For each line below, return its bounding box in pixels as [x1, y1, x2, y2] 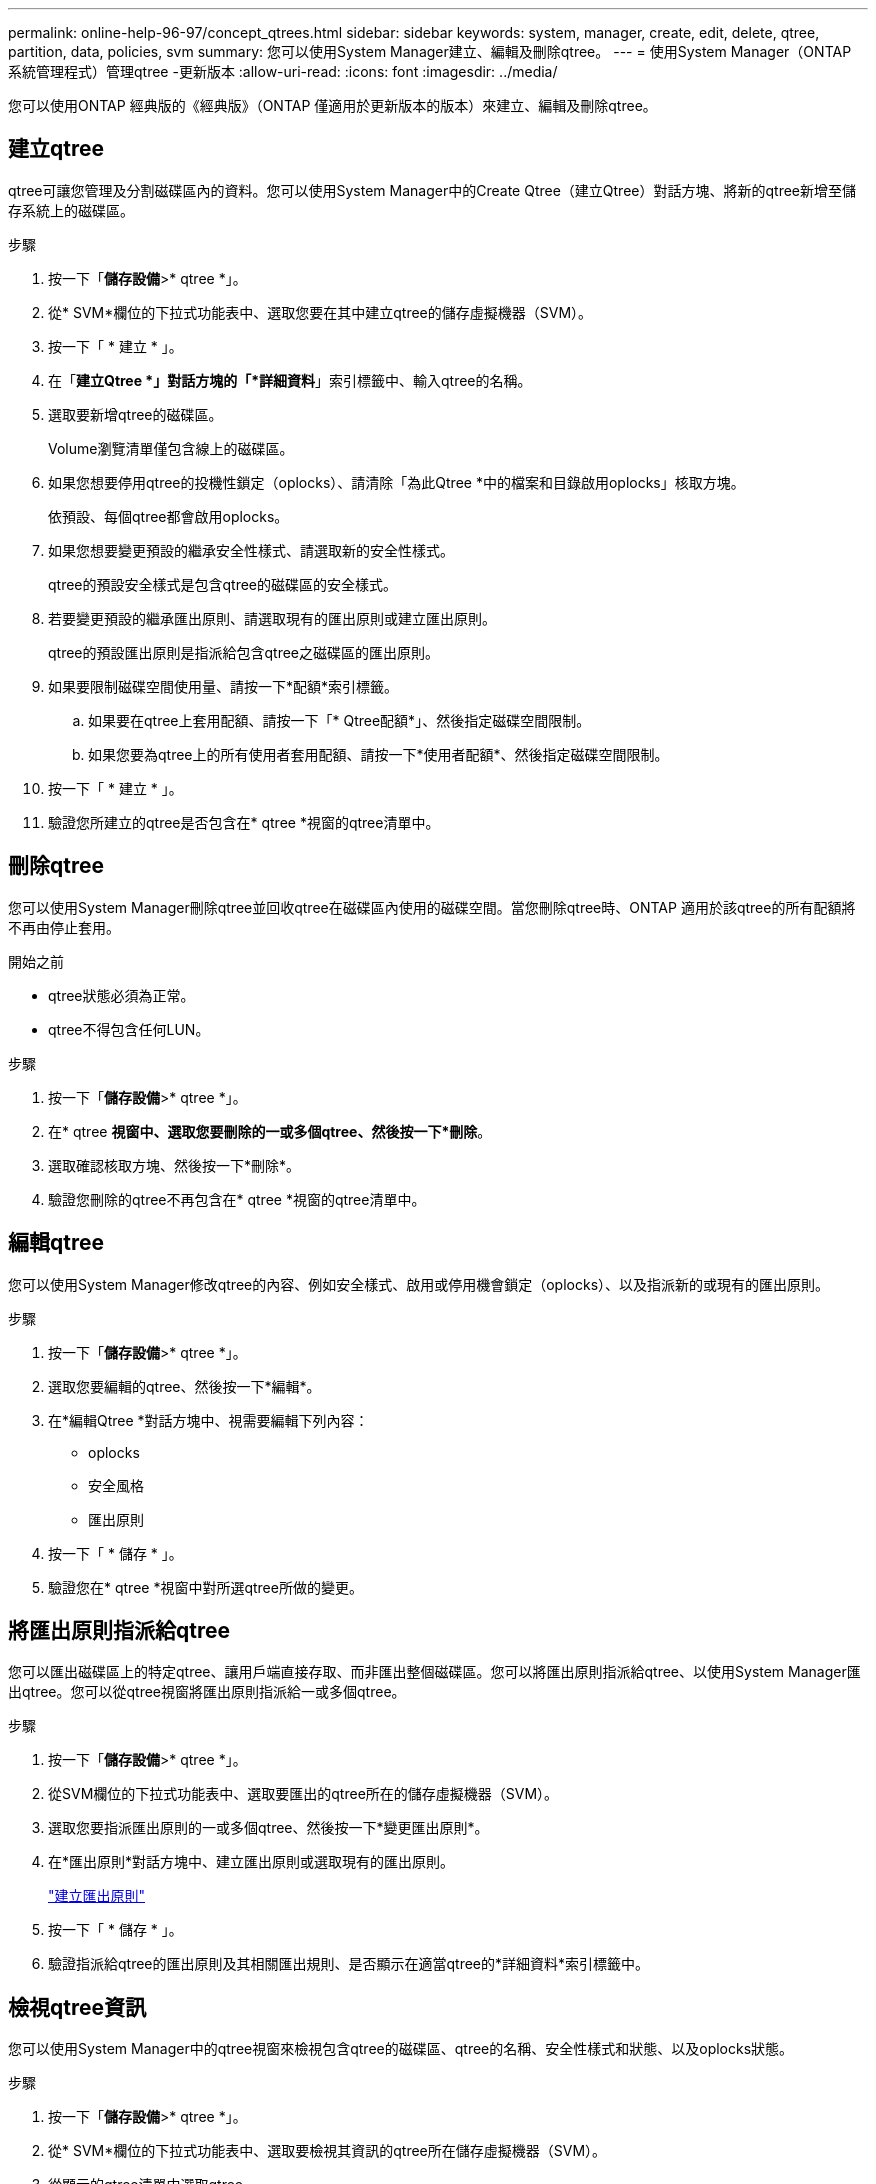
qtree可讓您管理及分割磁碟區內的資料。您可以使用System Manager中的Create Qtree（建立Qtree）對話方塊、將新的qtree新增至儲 [8, 181, 856, 199]
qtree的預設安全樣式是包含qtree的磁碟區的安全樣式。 [48, 575, 398, 593]
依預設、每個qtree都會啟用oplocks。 [48, 507, 289, 525]
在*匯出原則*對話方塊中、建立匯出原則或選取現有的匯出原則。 [48, 1853, 455, 1871]
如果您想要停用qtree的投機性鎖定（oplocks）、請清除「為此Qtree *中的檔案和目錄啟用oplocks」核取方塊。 [48, 473, 745, 491]
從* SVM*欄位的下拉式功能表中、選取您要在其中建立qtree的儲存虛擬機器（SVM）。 [48, 303, 593, 321]
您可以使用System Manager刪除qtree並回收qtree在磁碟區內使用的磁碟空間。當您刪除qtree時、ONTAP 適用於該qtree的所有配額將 [8, 898, 856, 916]
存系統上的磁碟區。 [8, 201, 134, 219]
